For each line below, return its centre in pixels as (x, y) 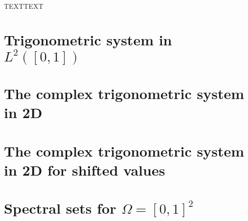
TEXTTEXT (24, 6)
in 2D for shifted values (85, 170)
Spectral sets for (60, 208)
